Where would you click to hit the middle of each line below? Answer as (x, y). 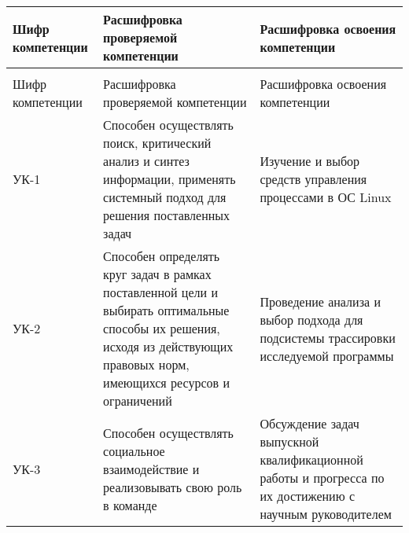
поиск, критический (157, 143)
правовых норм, (146, 364)
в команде (130, 505)
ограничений (138, 401)
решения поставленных (167, 215)
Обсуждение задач (310, 423)
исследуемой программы (327, 355)
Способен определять (162, 256)
